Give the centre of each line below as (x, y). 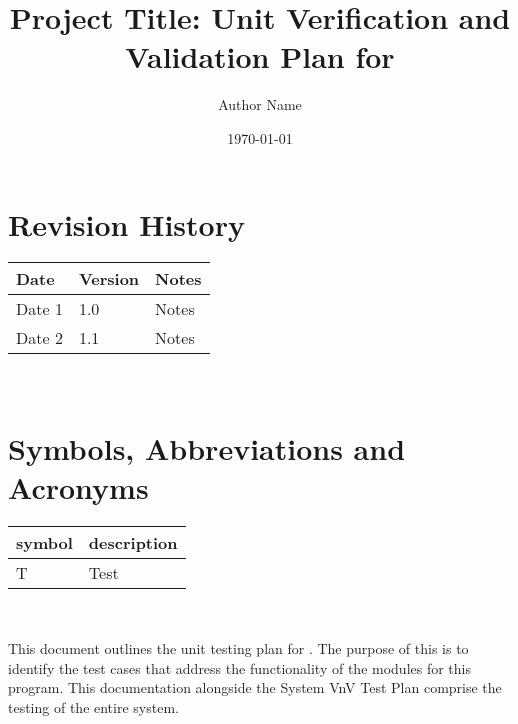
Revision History (126, 223)
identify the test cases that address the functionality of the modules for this (240, 667)
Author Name (260, 104)
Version (109, 279)
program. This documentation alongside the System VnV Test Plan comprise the (255, 687)
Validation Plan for (260, 56)
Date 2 (39, 338)
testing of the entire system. (93, 706)
